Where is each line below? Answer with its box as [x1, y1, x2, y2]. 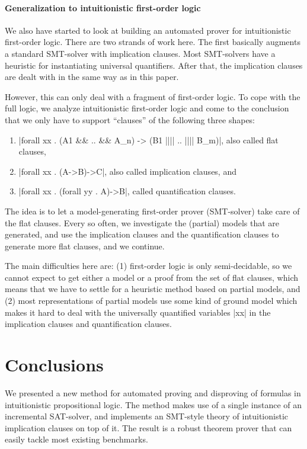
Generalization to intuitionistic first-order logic [5, 1, 201, 14]
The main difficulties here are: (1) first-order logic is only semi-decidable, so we [5, 259, 292, 272]
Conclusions [5, 352, 104, 377]
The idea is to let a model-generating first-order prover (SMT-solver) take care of [5, 204, 300, 217]
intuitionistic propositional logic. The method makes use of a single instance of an [5, 398, 302, 410]
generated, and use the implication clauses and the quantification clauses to [5, 228, 279, 240]
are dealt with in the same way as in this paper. [5, 70, 179, 83]
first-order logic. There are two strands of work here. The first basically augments [5, 36, 300, 48]
